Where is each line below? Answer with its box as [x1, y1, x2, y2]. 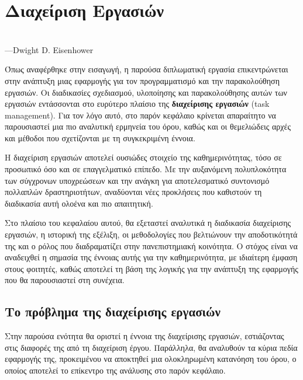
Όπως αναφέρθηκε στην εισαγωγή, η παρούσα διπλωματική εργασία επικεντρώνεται [5, 63, 288, 75]
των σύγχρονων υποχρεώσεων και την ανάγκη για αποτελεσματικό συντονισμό [5, 174, 270, 186]
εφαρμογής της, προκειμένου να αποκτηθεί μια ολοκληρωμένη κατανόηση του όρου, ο [5, 353, 297, 365]
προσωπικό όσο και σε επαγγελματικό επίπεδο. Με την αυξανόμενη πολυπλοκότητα [5, 163, 287, 175]
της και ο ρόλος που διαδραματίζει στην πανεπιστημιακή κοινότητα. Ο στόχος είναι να [5, 239, 298, 252]
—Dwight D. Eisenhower [5, 43, 94, 55]
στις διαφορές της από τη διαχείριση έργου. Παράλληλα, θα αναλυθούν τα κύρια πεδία [5, 341, 298, 353]
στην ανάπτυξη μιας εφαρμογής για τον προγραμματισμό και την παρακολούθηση [5, 74, 280, 86]
